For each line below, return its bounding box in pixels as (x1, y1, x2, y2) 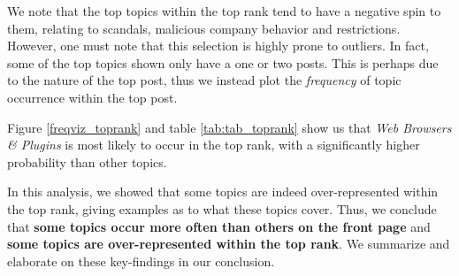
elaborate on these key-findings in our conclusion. (7, 251, 275, 270)
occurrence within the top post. (7, 88, 178, 106)
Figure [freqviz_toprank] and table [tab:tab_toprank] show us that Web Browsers (7, 118, 452, 136)
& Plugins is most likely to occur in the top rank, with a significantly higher (7, 135, 420, 154)
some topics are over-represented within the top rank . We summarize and (7, 234, 450, 253)
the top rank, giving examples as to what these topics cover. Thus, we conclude (7, 199, 437, 218)
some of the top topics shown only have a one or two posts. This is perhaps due (7, 53, 439, 72)
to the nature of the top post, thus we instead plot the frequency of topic (7, 71, 402, 89)
